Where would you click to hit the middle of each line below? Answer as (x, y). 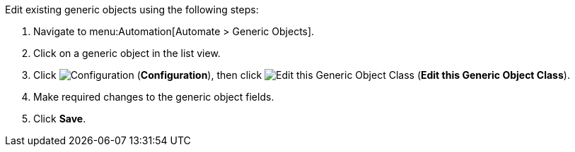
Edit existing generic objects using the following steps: (132, 9)
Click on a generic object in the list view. (127, 53)
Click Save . (60, 119)
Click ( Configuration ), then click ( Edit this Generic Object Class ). (302, 75)
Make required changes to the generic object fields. (154, 97)
